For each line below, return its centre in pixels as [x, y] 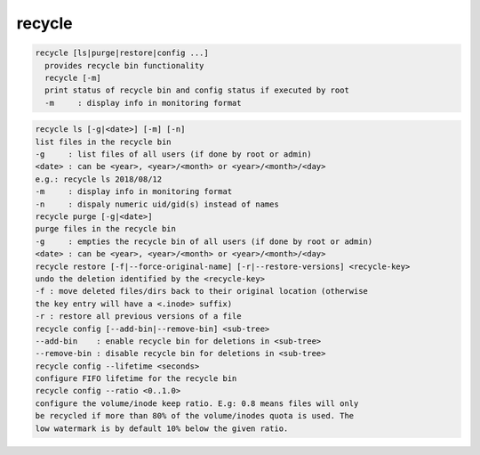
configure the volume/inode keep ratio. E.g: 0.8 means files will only [197, 403]
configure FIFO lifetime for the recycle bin [136, 379]
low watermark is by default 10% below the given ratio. [162, 428]
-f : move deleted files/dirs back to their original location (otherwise [202, 291]
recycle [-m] [73, 77]
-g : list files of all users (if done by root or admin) [173, 154]
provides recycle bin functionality [124, 65]
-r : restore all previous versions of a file [138, 317]
